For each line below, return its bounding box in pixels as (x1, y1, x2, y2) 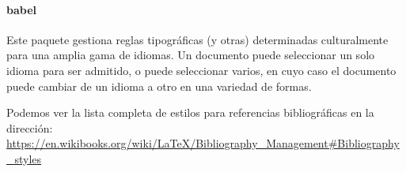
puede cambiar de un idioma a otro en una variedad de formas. (6, 77, 312, 94)
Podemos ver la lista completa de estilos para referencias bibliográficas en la (6, 104, 374, 121)
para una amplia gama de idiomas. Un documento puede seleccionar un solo (6, 47, 375, 63)
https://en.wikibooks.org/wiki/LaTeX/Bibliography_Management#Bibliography (6, 135, 400, 151)
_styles (6, 150, 42, 166)
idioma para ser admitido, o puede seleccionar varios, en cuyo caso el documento (6, 62, 397, 78)
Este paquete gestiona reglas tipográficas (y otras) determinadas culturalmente (6, 31, 389, 47)
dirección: (6, 119, 53, 136)
